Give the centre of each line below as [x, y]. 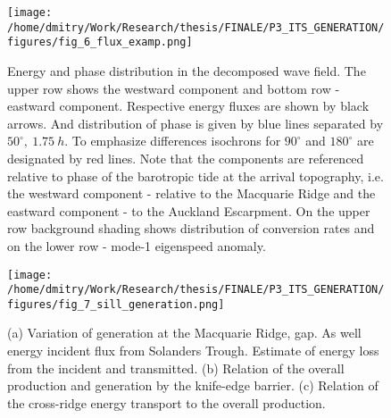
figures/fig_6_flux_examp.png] [100, 42]
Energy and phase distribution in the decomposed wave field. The [187, 70]
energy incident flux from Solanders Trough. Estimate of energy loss [193, 351]
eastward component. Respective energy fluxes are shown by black [188, 106]
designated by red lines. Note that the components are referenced [186, 158]
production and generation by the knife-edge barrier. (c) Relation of [193, 385]
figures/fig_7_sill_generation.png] [116, 304]
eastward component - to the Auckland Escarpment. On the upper [189, 210]
